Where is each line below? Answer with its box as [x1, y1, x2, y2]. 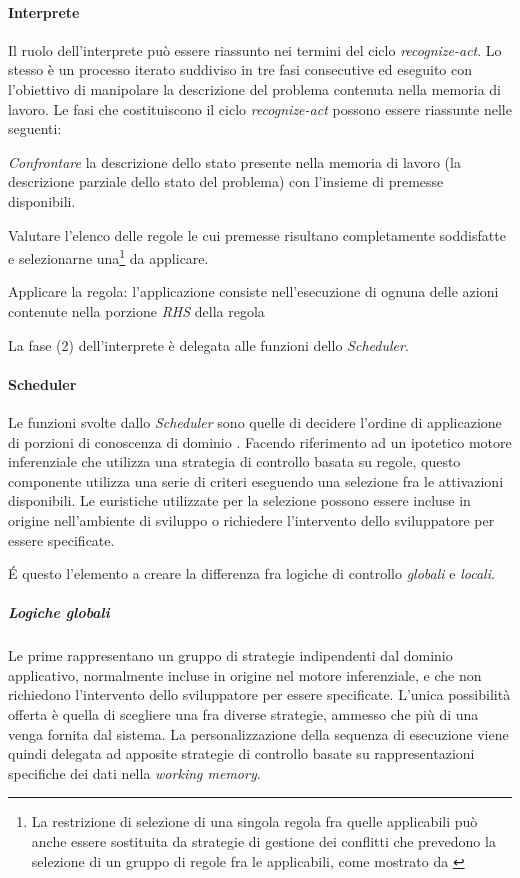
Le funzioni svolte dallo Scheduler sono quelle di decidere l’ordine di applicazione [8, 411, 502, 432]
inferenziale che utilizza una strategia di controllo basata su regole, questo [8, 451, 461, 472]
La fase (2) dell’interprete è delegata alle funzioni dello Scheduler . [8, 334, 409, 355]
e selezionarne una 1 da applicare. [8, 245, 209, 268]
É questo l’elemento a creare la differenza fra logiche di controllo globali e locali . [8, 563, 495, 584]
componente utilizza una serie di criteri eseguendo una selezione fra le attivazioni [8, 470, 504, 491]
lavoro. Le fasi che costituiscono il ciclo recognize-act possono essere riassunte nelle [8, 98, 512, 119]
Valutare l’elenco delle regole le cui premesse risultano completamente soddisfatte [8, 224, 506, 245]
